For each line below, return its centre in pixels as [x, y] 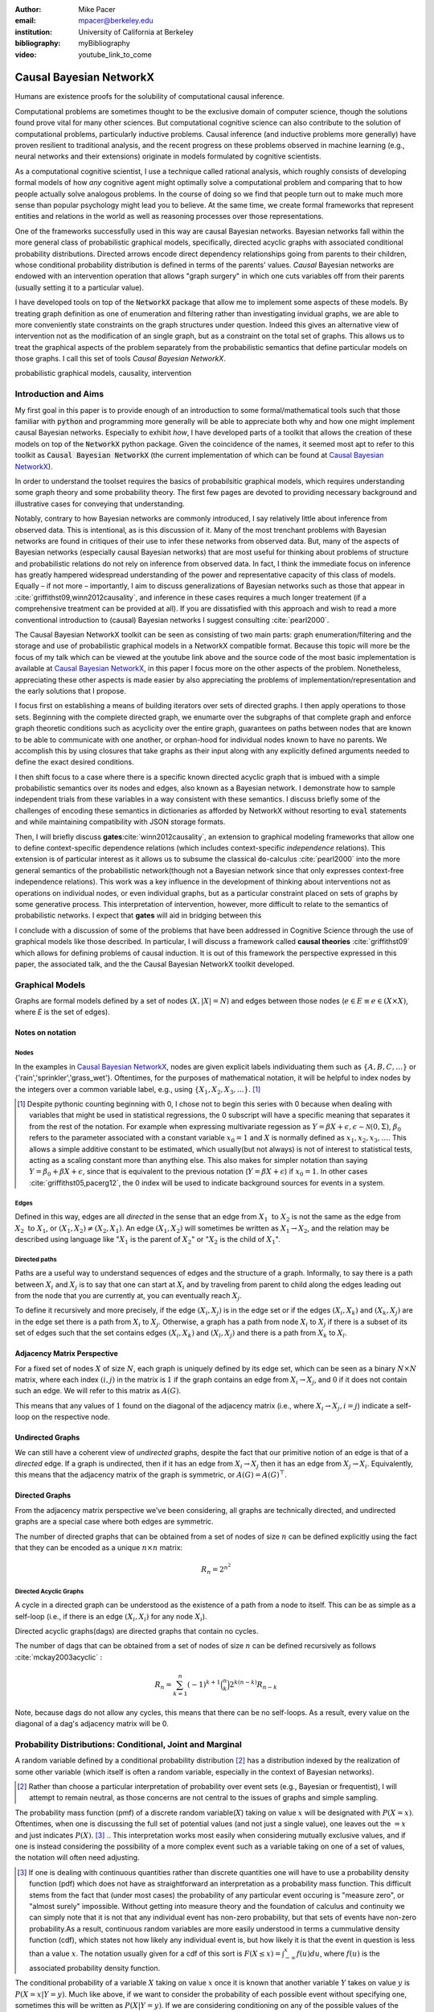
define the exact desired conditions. [74, 762]
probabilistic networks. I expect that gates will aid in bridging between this [138, 915]
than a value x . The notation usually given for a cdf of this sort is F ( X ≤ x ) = [155, 1954]
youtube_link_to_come [115, 54]
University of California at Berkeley [136, 31]
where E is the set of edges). [62, 1012]
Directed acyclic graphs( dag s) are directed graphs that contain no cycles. [137, 1631]
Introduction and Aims [59, 394]
